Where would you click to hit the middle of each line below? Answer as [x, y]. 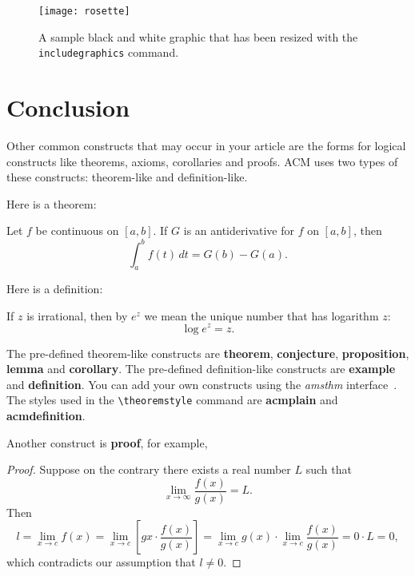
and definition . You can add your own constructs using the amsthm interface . [202, 384]
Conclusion [68, 107]
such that [329, 469]
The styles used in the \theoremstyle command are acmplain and [172, 400]
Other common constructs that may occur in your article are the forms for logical [206, 146]
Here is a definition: [55, 289]
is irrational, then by [77, 315]
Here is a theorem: [52, 203]
